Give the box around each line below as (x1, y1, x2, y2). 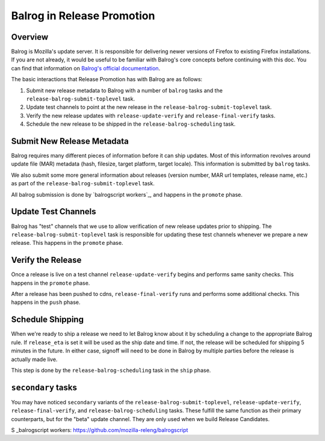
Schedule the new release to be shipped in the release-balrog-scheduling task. (26, 120, 236, 128)
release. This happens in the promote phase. (11, 239, 123, 247)
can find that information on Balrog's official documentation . (11, 64, 161, 72)
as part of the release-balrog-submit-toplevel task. (11, 180, 155, 187)
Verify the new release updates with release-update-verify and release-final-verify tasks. (26, 112, 276, 119)
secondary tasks (11, 382, 78, 392)
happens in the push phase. (11, 298, 81, 306)
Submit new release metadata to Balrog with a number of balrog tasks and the (26, 87, 223, 94)
